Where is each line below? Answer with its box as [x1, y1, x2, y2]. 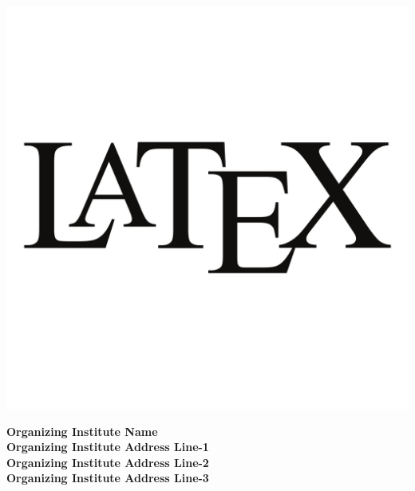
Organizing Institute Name [6, 422, 158, 439]
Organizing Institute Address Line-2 [6, 453, 209, 470]
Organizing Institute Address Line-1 [6, 438, 209, 455]
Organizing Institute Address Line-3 [6, 469, 209, 486]
